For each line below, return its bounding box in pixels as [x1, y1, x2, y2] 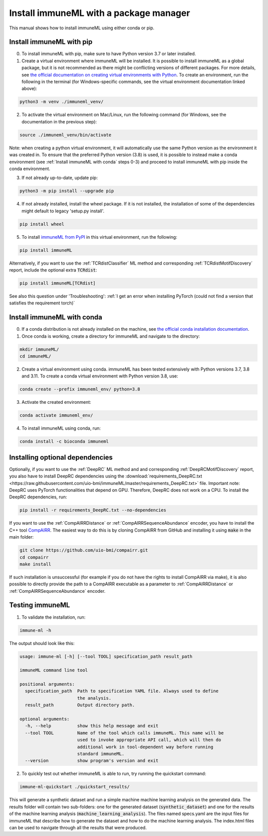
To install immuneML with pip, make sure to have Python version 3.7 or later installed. [21, 51, 196, 57]
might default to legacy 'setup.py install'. [21, 208, 105, 214]
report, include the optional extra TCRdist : [9, 267, 97, 273]
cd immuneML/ [19, 354, 52, 359]
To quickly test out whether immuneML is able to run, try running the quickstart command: [21, 771, 206, 777]
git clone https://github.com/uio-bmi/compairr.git [19, 548, 148, 553]
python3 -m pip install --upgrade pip [19, 188, 114, 194]
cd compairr [19, 555, 49, 560]
